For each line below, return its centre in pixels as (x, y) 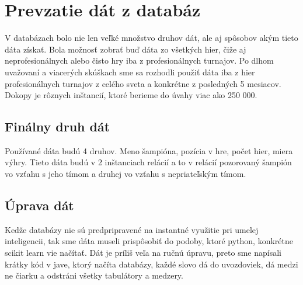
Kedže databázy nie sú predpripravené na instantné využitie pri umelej (132, 229)
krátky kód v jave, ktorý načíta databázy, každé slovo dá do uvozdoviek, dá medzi (151, 264)
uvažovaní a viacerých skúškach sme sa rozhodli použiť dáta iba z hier (130, 72)
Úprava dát (39, 205)
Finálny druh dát (58, 126)
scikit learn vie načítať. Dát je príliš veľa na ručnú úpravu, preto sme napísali (143, 253)
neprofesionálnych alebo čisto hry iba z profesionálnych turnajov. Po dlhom (139, 60)
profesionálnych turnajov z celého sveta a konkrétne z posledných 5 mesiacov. (143, 83)
